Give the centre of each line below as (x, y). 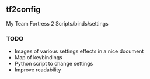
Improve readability (38, 70)
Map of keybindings (38, 58)
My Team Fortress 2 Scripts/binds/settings (57, 23)
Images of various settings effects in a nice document (79, 51)
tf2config (23, 10)
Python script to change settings (54, 64)
